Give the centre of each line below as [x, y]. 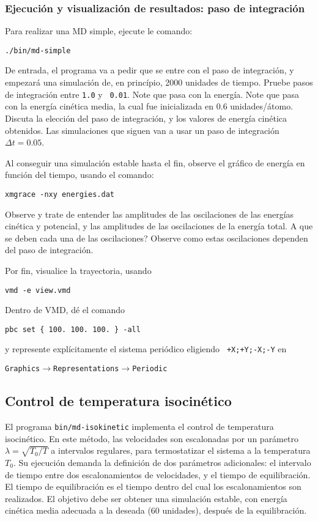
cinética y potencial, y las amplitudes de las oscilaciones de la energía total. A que [159, 226]
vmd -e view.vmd [38, 290]
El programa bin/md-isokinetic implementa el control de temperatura [139, 426]
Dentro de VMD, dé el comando [65, 310]
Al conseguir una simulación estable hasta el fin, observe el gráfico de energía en [155, 162]
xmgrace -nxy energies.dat [60, 194]
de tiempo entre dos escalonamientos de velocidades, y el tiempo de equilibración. [158, 474]
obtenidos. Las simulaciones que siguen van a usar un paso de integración [142, 130]
